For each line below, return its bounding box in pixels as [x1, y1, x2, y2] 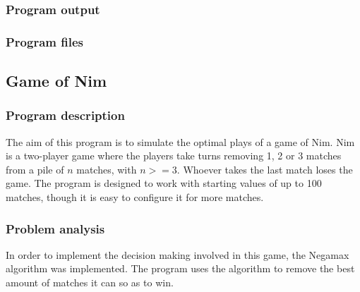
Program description [6, 107, 125, 124]
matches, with [76, 162, 137, 176]
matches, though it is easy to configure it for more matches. [6, 190, 264, 205]
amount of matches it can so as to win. [6, 275, 174, 290]
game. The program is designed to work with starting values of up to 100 [6, 176, 322, 190]
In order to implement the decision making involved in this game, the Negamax [6, 247, 349, 262]
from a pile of [6, 162, 64, 176]
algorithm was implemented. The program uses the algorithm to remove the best [6, 261, 355, 276]
